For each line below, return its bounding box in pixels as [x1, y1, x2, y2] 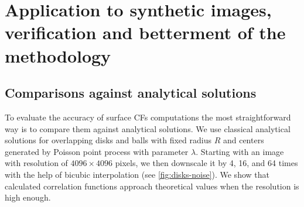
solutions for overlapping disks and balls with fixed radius [5, 134, 211, 146]
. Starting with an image [196, 145, 284, 157]
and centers [223, 134, 264, 146]
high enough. [5, 191, 51, 203]
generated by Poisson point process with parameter [5, 145, 189, 157]
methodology [5, 43, 111, 67]
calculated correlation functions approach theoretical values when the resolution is [5, 180, 299, 192]
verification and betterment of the [5, 20, 286, 44]
